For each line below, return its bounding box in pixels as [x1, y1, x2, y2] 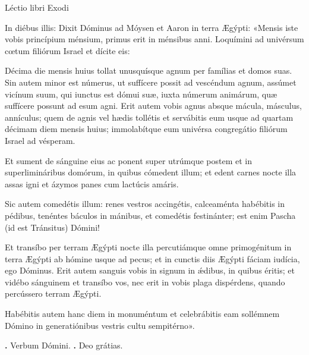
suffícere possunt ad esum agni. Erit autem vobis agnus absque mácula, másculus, [5, 99, 302, 112]
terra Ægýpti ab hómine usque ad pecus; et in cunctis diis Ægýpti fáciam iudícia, [5, 252, 300, 265]
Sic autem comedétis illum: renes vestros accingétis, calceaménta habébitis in [5, 197, 285, 210]
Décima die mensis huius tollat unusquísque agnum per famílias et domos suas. [5, 64, 292, 77]
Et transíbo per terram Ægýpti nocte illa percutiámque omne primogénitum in [5, 241, 292, 253]
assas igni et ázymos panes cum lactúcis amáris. [5, 177, 179, 190]
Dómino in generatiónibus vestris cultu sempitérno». [5, 319, 195, 331]
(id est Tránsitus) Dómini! [5, 221, 100, 233]
